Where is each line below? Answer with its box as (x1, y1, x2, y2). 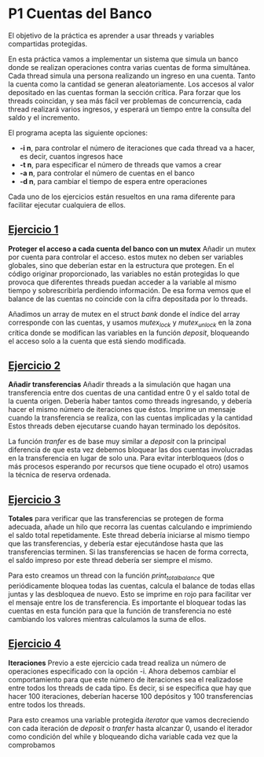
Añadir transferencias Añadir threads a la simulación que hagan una (8, 380, 231, 389)
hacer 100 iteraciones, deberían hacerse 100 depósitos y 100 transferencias (8, 691, 254, 700)
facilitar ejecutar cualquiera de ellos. (8, 200, 126, 209)
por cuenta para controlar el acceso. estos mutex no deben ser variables (8, 252, 244, 262)
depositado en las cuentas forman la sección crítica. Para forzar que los (8, 87, 241, 97)
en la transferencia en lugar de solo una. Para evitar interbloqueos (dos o (8, 454, 245, 463)
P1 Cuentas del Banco (8, 5, 152, 23)
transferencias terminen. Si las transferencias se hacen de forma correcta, (8, 547, 249, 557)
